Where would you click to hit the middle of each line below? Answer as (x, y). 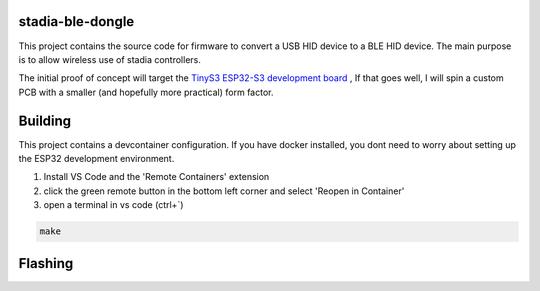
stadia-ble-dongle (76, 21)
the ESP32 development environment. (96, 158)
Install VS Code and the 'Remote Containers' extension (156, 177)
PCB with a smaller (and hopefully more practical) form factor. (146, 92)
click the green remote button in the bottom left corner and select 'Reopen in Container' (224, 191)
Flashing (46, 263)
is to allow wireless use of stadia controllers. (110, 59)
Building (45, 120)
